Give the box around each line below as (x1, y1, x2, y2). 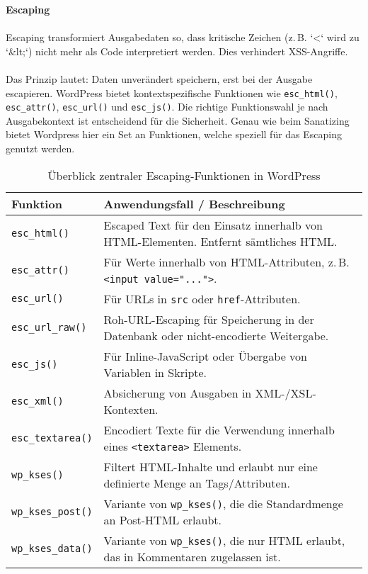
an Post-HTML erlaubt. (103, 511, 222, 528)
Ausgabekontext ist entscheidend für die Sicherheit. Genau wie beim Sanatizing (6, 113, 350, 128)
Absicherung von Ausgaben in (103, 384, 252, 401)
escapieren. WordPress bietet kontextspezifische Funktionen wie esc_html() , (6, 85, 338, 100)
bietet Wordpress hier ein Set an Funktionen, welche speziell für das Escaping (6, 127, 343, 142)
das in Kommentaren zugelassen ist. (103, 548, 281, 565)
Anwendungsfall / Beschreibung (103, 195, 285, 212)
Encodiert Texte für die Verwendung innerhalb (103, 421, 335, 438)
